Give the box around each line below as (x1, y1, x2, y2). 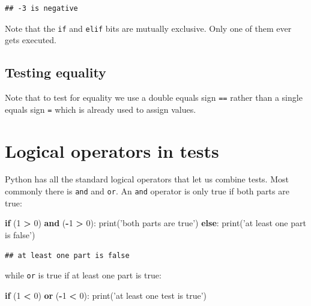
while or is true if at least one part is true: (5, 269, 162, 281)
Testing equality (5, 63, 106, 82)
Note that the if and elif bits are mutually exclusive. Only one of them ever (5, 22, 292, 34)
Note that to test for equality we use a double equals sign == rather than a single (5, 91, 303, 104)
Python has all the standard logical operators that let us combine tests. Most (5, 173, 289, 185)
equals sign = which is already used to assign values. (5, 103, 196, 115)
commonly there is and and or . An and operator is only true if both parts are (5, 185, 289, 197)
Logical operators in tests (5, 138, 219, 163)
